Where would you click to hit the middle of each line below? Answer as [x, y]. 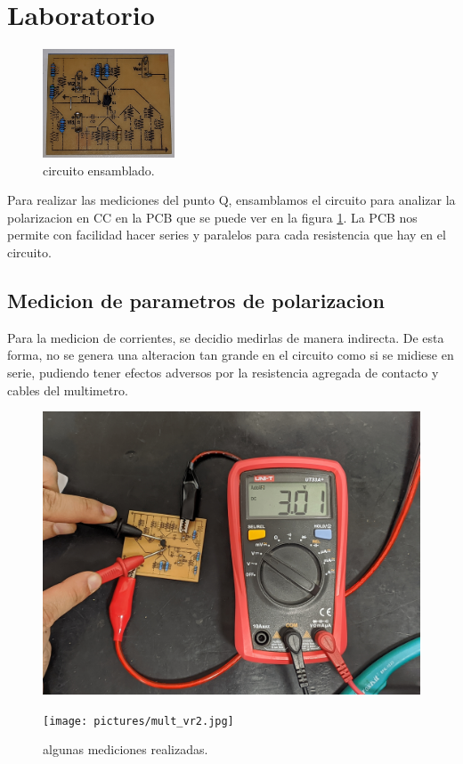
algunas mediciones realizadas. [126, 749]
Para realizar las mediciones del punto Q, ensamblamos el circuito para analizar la [231, 200]
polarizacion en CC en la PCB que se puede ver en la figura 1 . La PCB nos [212, 217]
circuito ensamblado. [99, 170]
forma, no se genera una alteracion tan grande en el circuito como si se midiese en [231, 355]
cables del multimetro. [68, 390]
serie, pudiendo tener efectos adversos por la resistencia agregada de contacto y [223, 372]
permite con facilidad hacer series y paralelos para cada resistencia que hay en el [227, 235]
